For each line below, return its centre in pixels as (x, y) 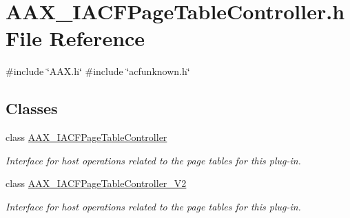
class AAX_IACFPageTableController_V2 (96, 183)
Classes (32, 108)
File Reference (75, 38)
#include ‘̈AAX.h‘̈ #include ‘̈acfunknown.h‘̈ (98, 71)
